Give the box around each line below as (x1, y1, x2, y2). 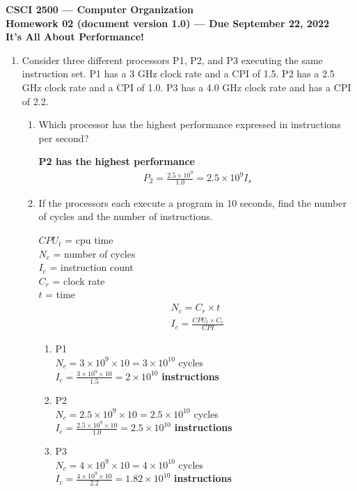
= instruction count (49, 260, 134, 274)
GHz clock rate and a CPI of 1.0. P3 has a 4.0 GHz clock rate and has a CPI (22, 79, 351, 94)
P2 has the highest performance (38, 154, 195, 169)
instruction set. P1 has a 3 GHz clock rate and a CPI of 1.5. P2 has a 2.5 (22, 66, 335, 81)
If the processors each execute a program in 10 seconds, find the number (38, 195, 347, 210)
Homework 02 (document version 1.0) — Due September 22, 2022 (6, 15, 330, 30)
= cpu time (65, 233, 113, 247)
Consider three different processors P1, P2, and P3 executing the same (22, 52, 323, 67)
